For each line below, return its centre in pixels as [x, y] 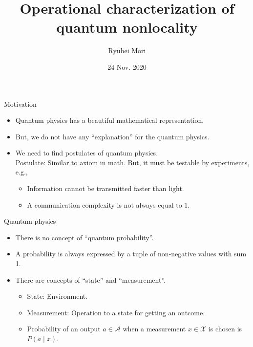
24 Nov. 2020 [127, 67]
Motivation [20, 104]
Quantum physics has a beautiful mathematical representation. [110, 120]
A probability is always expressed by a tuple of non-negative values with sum [131, 254]
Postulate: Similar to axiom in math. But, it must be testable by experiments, [132, 162]
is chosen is [225, 329]
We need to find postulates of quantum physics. [87, 153]
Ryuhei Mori [127, 50]
